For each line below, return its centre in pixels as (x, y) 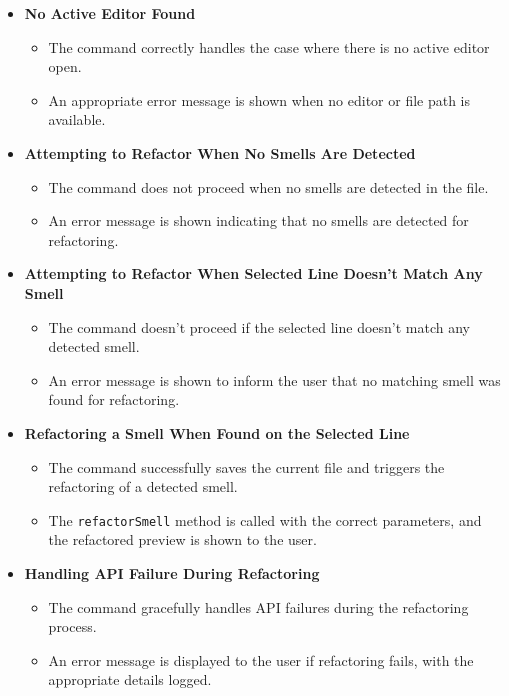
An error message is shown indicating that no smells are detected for (258, 220)
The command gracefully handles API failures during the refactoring (258, 606)
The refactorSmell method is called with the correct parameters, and (265, 519)
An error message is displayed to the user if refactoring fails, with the (261, 659)
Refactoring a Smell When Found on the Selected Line (217, 432)
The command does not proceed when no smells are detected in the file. (268, 186)
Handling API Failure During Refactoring (172, 572)
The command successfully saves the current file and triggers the (246, 466)
